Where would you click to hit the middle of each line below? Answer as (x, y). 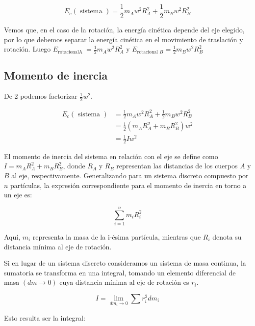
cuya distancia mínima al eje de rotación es (124, 282)
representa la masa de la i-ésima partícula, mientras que (117, 236)
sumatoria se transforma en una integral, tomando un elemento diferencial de (120, 272)
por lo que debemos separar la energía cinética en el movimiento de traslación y (124, 39)
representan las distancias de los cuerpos (177, 166)
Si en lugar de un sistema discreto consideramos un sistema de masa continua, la (125, 263)
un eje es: (18, 195)
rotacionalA (70, 52)
